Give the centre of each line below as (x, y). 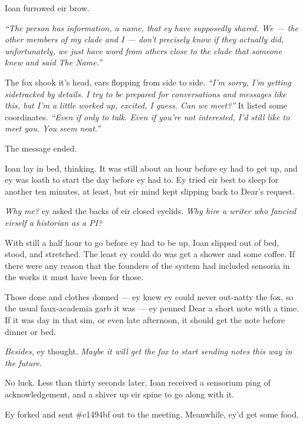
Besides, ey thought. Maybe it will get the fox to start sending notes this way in (149, 351)
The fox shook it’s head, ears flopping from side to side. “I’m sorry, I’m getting (148, 82)
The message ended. (41, 148)
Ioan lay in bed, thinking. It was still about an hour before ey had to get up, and (151, 168)
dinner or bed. (30, 331)
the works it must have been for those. (74, 277)
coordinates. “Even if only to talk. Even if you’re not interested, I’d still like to (147, 116)
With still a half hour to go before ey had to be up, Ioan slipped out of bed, (142, 242)
